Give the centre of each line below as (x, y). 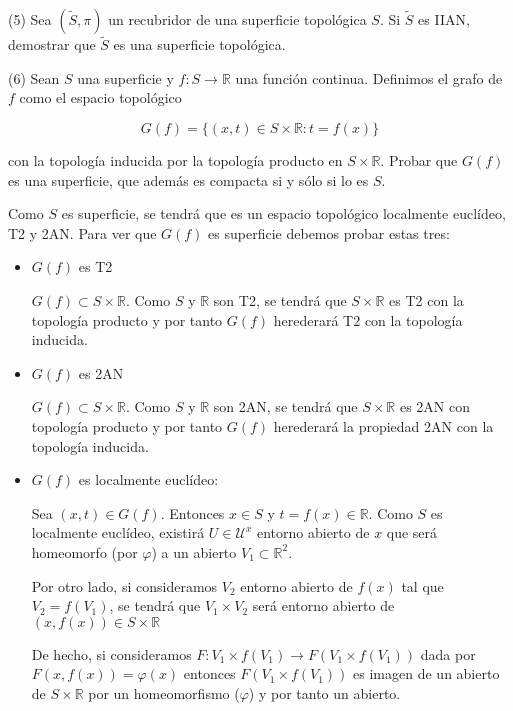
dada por (448, 653)
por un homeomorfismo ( (164, 692)
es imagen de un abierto (426, 673)
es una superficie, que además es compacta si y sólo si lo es (188, 179)
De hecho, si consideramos (111, 653)
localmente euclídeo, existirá (118, 532)
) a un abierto (194, 551)
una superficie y (125, 77)
